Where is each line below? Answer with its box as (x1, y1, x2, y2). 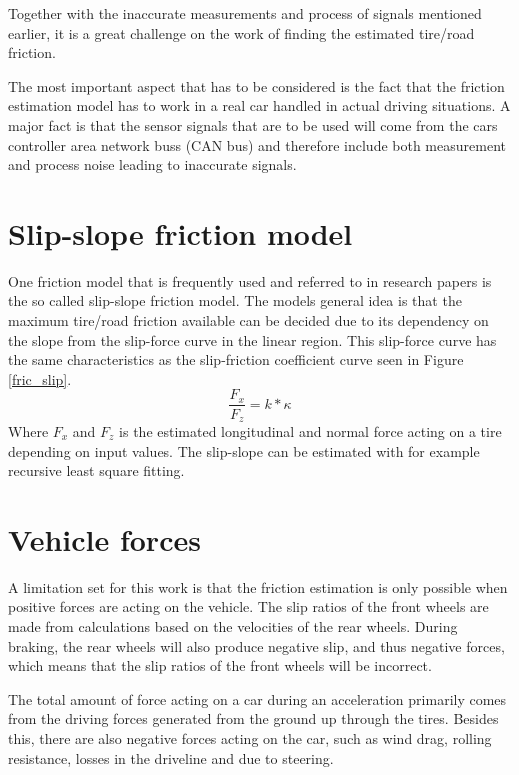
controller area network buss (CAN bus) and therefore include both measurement (8, 134, 506, 155)
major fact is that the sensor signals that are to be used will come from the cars (8, 114, 498, 135)
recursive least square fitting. (8, 460, 185, 481)
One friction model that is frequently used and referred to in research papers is (8, 270, 492, 291)
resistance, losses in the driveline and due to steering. (8, 747, 334, 768)
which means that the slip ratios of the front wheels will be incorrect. (8, 655, 432, 676)
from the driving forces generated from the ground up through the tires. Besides (8, 708, 499, 729)
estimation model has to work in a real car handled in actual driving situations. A (8, 95, 511, 116)
